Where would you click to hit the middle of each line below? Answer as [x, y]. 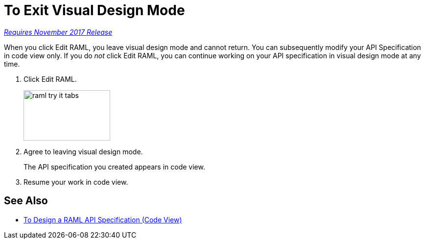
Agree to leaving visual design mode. [83, 151]
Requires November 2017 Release [58, 32]
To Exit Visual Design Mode [94, 10]
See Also [26, 201]
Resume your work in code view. [76, 182]
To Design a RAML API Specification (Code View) [103, 219]
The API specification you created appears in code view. [114, 167]
